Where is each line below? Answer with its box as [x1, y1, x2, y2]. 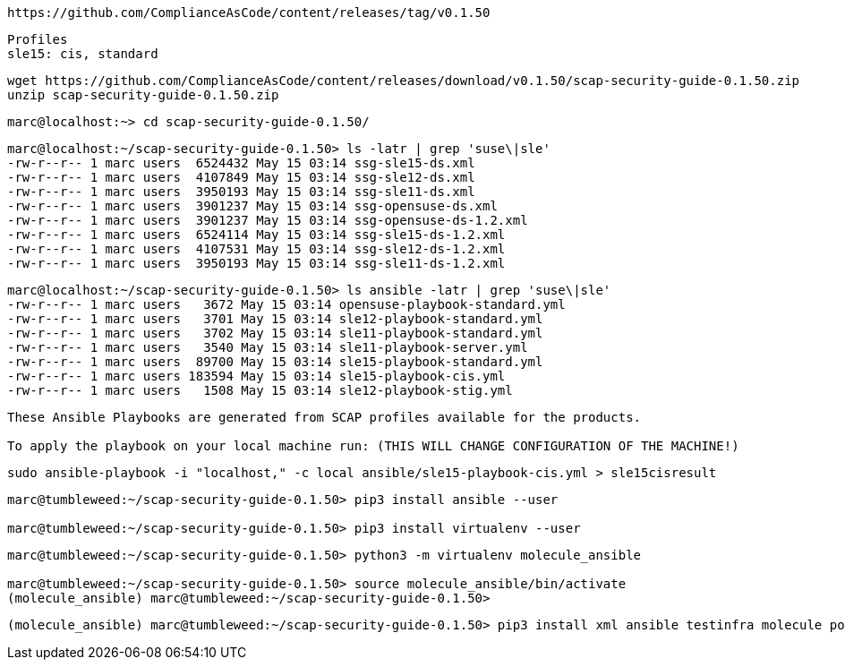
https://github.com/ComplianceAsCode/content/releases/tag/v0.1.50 [7, 5, 491, 20]
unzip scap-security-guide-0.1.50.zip [7, 88, 279, 102]
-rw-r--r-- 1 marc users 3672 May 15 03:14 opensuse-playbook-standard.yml [7, 297, 566, 312]
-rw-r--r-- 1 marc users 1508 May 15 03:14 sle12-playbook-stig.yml [7, 383, 513, 398]
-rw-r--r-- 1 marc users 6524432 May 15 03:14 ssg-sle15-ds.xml [7, 156, 475, 170]
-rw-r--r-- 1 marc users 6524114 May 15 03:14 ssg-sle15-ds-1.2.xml [7, 227, 506, 242]
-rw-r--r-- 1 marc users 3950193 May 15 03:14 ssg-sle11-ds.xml [7, 184, 475, 199]
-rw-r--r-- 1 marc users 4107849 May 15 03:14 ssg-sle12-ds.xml [7, 170, 475, 184]
